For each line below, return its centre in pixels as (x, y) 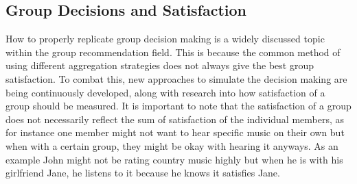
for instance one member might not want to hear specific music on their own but (175, 132)
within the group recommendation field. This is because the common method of (173, 52)
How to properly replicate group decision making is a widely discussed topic (165, 39)
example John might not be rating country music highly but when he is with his (174, 159)
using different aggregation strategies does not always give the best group (160, 65)
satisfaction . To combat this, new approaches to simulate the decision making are (176, 78)
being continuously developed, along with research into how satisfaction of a (165, 92)
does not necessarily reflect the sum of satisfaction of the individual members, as (175, 119)
